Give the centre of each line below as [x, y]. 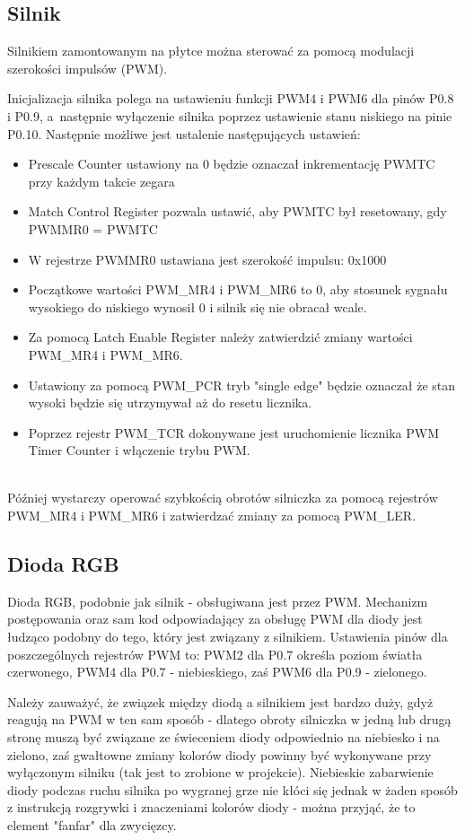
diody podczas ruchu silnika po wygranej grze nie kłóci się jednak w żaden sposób [232, 789]
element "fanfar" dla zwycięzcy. [92, 825]
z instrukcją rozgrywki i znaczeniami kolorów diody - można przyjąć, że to [211, 807]
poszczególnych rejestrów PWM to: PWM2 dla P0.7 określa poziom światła [215, 654]
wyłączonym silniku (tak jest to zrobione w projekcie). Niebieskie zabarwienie [220, 772]
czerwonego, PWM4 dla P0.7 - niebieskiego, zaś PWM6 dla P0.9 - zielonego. [217, 672]
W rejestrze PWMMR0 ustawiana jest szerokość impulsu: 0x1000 [207, 259]
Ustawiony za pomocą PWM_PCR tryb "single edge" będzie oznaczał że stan [242, 385]
